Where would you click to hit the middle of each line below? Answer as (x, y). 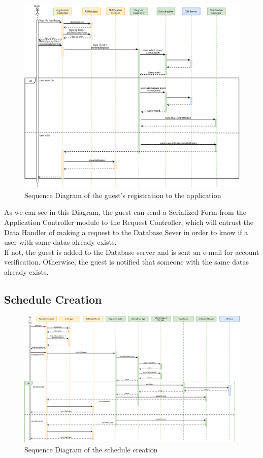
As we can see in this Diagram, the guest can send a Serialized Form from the (125, 212)
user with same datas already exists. (60, 242)
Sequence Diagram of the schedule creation (91, 449)
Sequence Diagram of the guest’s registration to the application (123, 195)
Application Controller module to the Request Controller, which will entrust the (129, 222)
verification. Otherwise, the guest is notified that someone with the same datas (126, 262)
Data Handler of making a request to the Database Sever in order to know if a (126, 232)
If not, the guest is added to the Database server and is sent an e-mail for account (132, 252)
